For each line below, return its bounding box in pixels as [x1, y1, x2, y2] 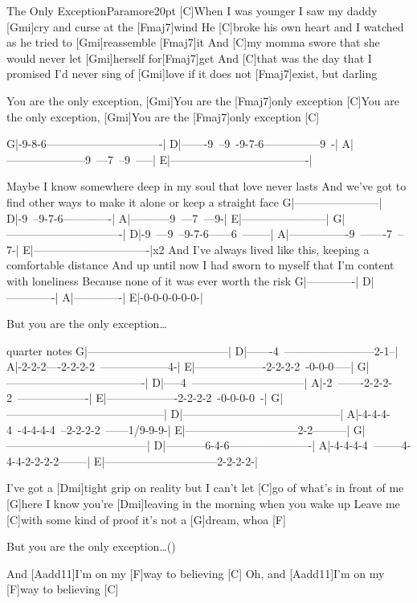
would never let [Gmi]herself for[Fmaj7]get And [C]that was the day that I [6, 49, 372, 66]
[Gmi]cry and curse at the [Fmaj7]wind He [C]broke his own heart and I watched [6, 18, 404, 35]
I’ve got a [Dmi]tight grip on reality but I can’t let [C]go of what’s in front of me [6, 479, 404, 496]
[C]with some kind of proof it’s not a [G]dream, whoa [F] [6, 511, 286, 527]
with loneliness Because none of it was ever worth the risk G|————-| [6, 272, 359, 289]
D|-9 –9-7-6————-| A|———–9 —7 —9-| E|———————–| [6, 209, 329, 226]
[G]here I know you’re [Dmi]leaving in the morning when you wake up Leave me [6, 495, 400, 512]
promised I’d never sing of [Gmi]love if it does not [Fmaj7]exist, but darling [6, 65, 378, 82]
